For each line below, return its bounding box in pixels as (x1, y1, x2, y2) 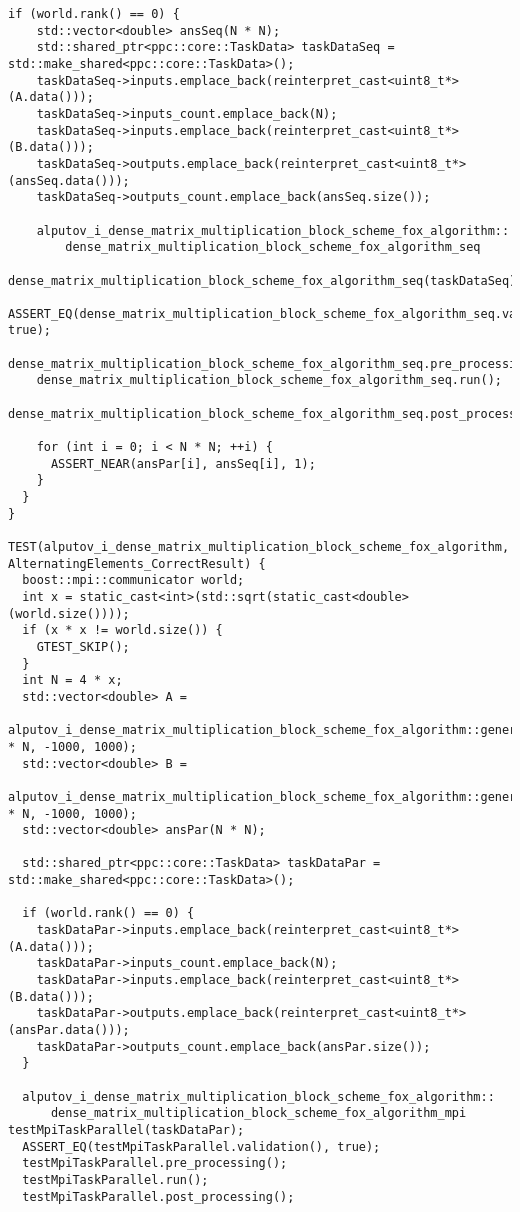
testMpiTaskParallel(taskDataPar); (8, 1122, 245, 1137)
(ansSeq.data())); (8, 173, 130, 188)
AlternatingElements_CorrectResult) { (8, 556, 266, 571)
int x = (22, 589, 73, 604)
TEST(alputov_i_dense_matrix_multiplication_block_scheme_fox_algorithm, (8, 540, 510, 554)
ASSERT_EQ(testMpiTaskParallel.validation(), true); (22, 1139, 381, 1154)
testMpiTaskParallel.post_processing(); (22, 1189, 295, 1204)
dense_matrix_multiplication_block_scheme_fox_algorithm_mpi (50, 1106, 467, 1121)
